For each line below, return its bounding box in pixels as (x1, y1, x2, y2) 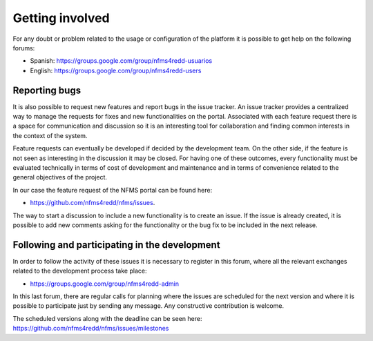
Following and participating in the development (12, 239, 220, 251)
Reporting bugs (12, 84, 82, 96)
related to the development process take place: (12, 266, 147, 275)
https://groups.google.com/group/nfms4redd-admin (30, 280, 180, 288)
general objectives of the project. (12, 173, 107, 182)
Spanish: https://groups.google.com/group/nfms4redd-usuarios (30, 57, 213, 65)
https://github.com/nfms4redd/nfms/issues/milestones (12, 324, 169, 333)
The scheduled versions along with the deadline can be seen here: (12, 314, 202, 322)
